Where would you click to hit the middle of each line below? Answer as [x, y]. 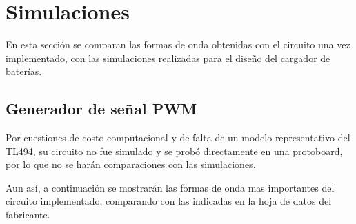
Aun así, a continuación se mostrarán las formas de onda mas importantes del [170, 187]
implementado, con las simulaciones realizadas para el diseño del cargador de [168, 58]
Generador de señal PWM [101, 109]
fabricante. [28, 215]
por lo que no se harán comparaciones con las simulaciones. [131, 164]
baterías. [24, 71]
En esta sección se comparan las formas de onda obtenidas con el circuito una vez [178, 44]
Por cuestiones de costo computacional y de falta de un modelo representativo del [178, 138]
